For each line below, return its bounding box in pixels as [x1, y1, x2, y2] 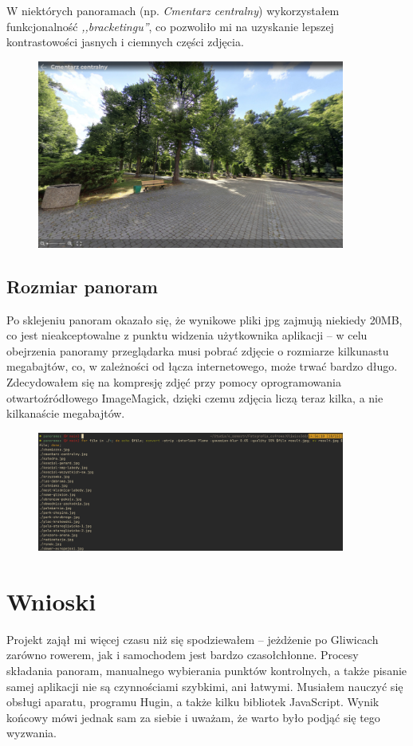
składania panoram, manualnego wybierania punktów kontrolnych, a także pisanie [6, 662, 407, 678]
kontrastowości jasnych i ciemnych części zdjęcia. [6, 33, 244, 50]
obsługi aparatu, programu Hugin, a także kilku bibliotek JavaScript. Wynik [6, 693, 380, 710]
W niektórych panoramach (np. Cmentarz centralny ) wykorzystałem [6, 2, 340, 18]
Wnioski [6, 584, 96, 617]
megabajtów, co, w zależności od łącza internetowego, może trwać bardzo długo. [6, 358, 398, 375]
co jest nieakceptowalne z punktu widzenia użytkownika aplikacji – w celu [6, 327, 368, 344]
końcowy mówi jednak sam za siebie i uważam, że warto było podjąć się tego [6, 709, 380, 725]
